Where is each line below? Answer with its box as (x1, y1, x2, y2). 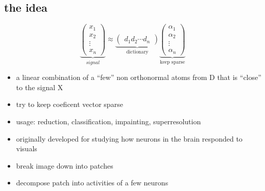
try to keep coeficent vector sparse (16, 99, 123, 110)
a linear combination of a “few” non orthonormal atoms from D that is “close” (16, 72, 261, 83)
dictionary (126, 49, 149, 55)
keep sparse (160, 59, 185, 65)
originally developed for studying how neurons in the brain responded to (16, 133, 243, 144)
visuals (16, 143, 37, 154)
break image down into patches (16, 160, 113, 171)
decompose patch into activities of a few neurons (16, 177, 168, 188)
